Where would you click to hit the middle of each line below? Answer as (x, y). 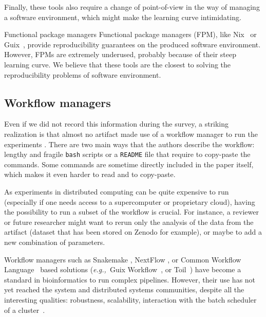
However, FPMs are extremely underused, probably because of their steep (120, 54)
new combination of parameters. (55, 242)
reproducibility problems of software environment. (83, 74)
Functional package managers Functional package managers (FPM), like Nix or (130, 34)
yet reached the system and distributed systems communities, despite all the (124, 289)
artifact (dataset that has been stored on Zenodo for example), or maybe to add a (133, 232)
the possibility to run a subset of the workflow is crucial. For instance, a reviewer (131, 212)
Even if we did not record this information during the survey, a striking (117, 124)
